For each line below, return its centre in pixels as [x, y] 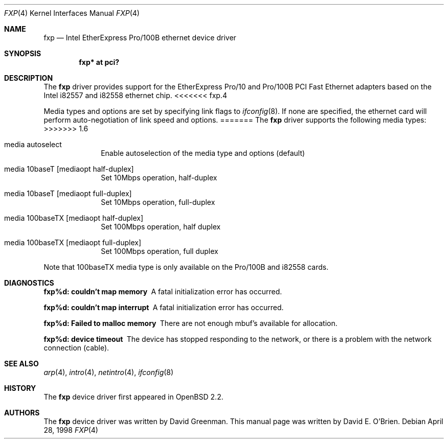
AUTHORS [22, 413]
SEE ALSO [21, 364]
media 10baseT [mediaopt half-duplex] [69, 169]
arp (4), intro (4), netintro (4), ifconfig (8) [109, 372]
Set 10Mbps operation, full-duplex [158, 202]
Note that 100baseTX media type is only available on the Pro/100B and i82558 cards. [186, 267]
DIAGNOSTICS [29, 283]
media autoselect [33, 144]
